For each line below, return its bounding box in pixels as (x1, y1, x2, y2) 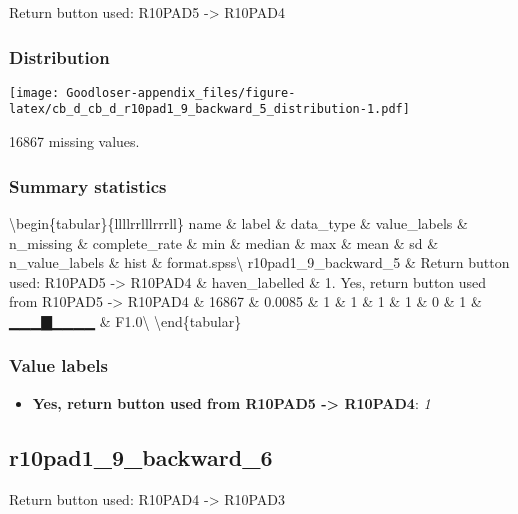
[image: (9, 85, 60, 100)
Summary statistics (9, 173, 167, 198)
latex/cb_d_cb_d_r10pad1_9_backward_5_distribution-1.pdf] (9, 102, 410, 117)
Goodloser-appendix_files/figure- (66, 85, 296, 100)
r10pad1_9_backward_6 (9, 441, 273, 472)
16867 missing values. (9, 131, 140, 152)
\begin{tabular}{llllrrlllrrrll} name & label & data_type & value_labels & (9, 212, 468, 233)
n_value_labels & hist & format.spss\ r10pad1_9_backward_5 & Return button (9, 252, 510, 273)
